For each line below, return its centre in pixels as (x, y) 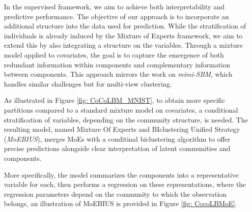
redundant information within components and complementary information (117, 64)
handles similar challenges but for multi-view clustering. (88, 83)
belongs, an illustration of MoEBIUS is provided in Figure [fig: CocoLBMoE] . (121, 203)
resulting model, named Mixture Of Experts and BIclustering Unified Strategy (122, 129)
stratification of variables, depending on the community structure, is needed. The (126, 119)
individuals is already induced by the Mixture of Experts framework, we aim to (123, 35)
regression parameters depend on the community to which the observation (115, 194)
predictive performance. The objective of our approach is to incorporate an (117, 16)
